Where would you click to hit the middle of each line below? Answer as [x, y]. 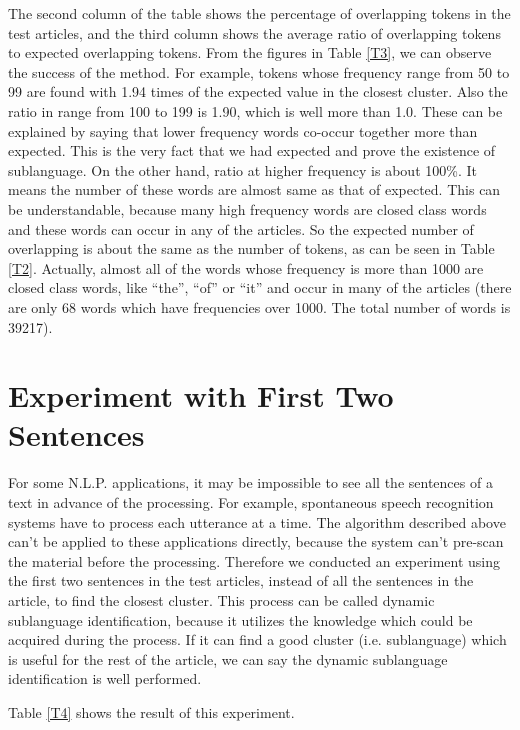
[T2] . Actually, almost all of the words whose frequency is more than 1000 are [246, 267]
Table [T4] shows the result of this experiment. [151, 711]
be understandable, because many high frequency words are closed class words [247, 208]
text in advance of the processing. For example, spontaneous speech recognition [251, 502]
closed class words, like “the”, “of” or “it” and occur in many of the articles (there [260, 287]
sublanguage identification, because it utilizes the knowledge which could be [240, 619]
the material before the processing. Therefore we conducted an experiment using [254, 560]
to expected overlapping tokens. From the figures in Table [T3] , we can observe [250, 52]
